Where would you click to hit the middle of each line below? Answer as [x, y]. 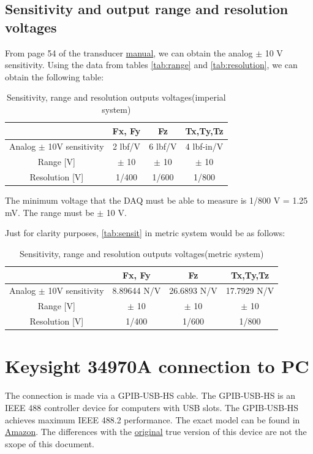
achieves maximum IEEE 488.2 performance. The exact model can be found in [153, 419]
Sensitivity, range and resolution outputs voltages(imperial [116, 97]
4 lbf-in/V [204, 146]
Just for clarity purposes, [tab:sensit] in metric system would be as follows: [145, 233]
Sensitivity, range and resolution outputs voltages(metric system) [141, 253]
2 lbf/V [126, 146]
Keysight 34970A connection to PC [157, 366]
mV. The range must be [50, 212]
